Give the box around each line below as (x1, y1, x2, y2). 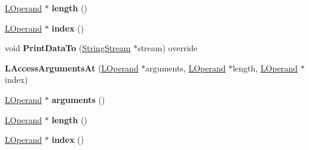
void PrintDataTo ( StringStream (5, 42, 131, 54)
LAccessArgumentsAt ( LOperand (5, 61, 139, 74)
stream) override (137, 42, 198, 54)
